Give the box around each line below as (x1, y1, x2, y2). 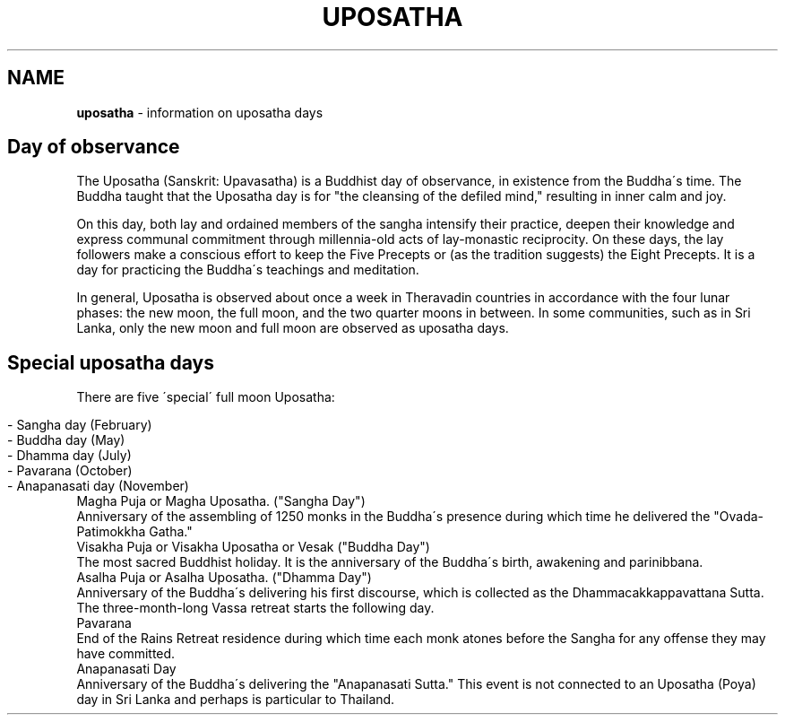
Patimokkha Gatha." (76, 524, 193, 540)
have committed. (76, 646, 176, 662)
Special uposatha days (7, 351, 214, 374)
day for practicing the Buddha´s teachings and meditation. (76, 262, 419, 278)
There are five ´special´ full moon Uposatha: (76, 389, 335, 405)
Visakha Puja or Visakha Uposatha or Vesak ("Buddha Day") (76, 539, 430, 555)
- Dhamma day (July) (7, 448, 132, 464)
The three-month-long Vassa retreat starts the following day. (76, 600, 435, 616)
